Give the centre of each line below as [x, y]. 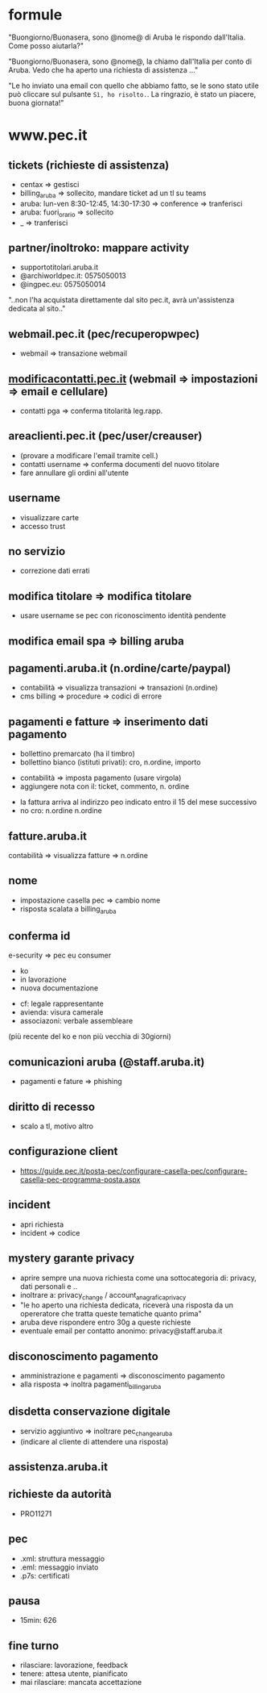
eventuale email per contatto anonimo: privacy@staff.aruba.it [121, 1331]
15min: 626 [38, 1620]
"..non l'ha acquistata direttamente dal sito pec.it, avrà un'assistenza [121, 300]
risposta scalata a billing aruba [68, 909]
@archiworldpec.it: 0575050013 [73, 276]
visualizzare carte [49, 517]
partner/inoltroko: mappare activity [99, 248]
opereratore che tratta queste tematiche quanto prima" [111, 1314]
